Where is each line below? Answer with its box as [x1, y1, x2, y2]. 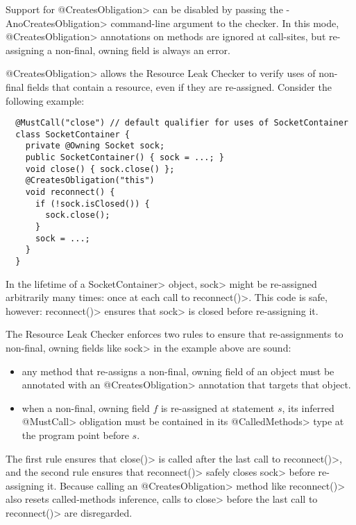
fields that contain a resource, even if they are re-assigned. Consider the [27, 79, 332, 94]
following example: [6, 93, 85, 107]
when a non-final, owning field [22, 400, 150, 415]
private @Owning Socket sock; [25, 141, 165, 151]
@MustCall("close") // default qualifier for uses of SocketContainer [15, 118, 348, 128]
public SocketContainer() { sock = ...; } [25, 153, 224, 163]
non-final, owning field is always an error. [55, 42, 231, 57]
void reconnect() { [25, 187, 115, 198]
